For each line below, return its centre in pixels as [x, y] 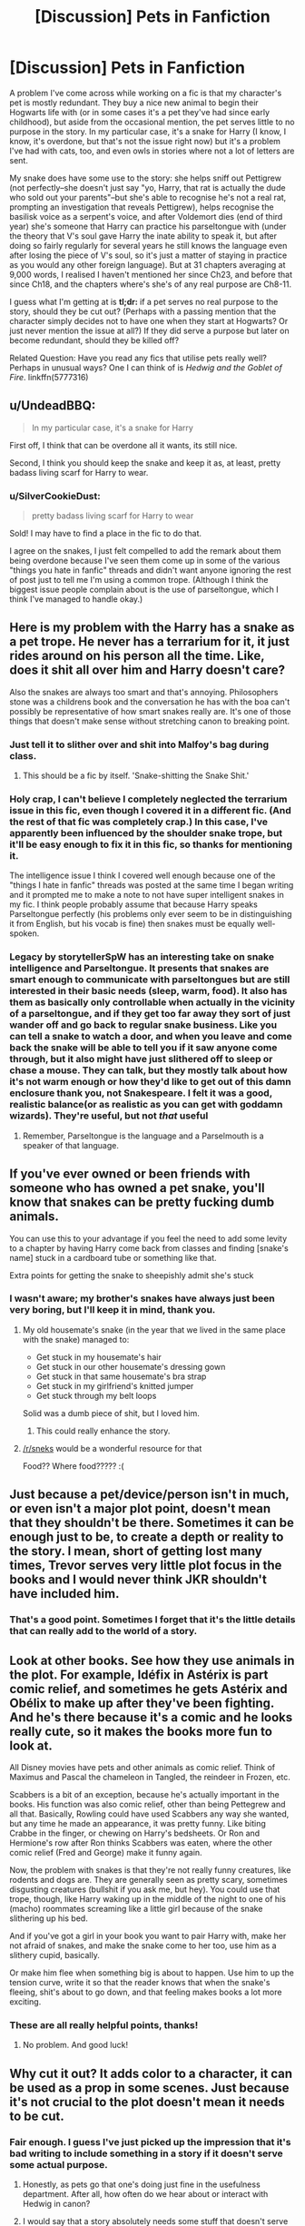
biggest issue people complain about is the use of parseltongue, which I [144, 590]
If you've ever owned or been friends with [130, 1174]
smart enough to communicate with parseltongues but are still [150, 980]
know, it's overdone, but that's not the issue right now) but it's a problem [145, 141]
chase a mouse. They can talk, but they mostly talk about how [148, 1070]
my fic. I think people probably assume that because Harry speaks [134, 904]
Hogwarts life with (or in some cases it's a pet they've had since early [140, 112]
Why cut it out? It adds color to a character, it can [151, 2073]
